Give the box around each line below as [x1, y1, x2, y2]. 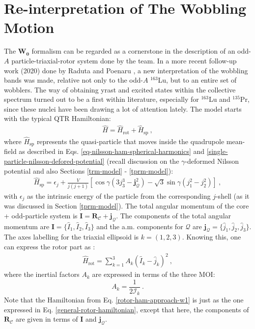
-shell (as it [215, 190, 250, 201]
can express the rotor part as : [4, 241, 95, 252]
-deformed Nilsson [185, 156, 239, 166]
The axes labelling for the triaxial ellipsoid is [4, 232, 139, 242]
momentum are [4, 221, 50, 231]
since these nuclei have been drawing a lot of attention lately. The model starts [4, 103, 242, 114]
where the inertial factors [4, 269, 80, 279]
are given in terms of [15, 314, 78, 324]
